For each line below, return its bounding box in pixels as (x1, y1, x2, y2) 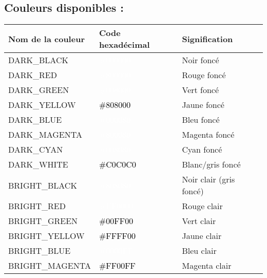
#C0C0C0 (99, 158, 136, 171)
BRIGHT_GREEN (8, 215, 78, 227)
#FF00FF (99, 260, 136, 272)
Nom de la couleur (8, 32, 85, 45)
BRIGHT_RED (8, 200, 66, 212)
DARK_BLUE (8, 114, 62, 126)
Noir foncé (182, 54, 219, 66)
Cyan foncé (182, 143, 222, 156)
